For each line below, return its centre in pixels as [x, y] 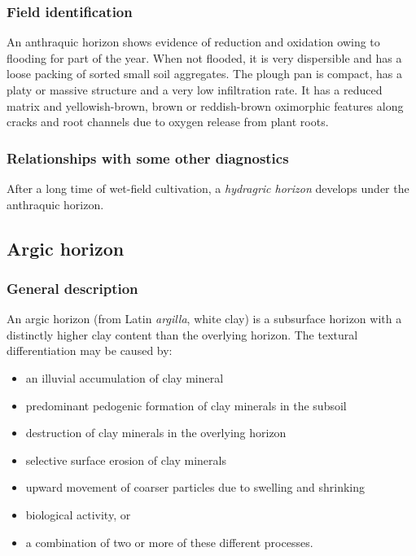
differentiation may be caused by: [90, 350]
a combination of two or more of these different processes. [169, 542]
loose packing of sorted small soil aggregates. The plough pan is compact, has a [204, 74]
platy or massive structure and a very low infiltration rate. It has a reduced [195, 90]
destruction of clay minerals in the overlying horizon [156, 433]
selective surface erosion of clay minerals [126, 460]
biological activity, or [78, 514]
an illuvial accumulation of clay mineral [125, 377]
